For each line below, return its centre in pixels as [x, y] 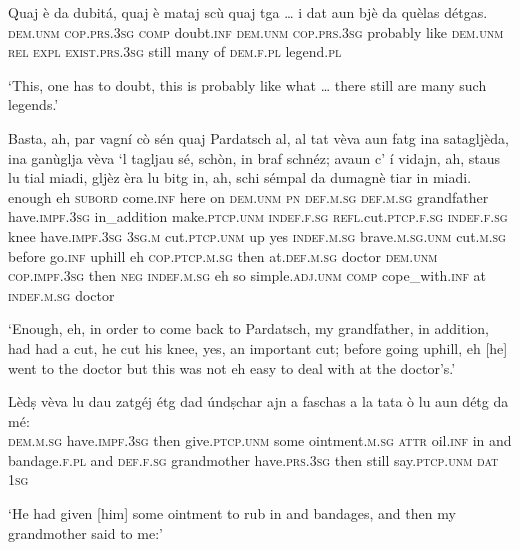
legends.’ [33, 104]
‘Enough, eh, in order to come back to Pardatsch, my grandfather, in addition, [248, 328]
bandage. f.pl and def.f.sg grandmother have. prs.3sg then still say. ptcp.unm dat [253, 459]
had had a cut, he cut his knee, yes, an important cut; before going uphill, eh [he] [258, 347]
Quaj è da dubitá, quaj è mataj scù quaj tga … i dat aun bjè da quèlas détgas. [248, 12]
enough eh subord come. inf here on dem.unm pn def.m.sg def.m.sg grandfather [248, 196]
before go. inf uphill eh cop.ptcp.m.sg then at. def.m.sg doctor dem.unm [223, 255]
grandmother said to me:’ [85, 532]
